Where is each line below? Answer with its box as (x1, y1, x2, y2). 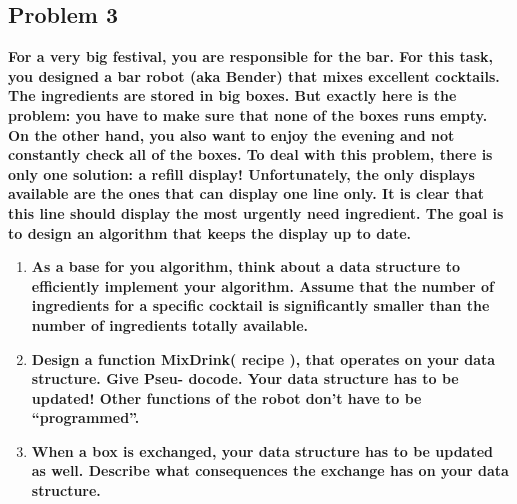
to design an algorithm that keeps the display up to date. (8, 222, 412, 243)
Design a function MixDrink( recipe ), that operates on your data (31, 348, 496, 369)
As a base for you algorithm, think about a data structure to (31, 256, 460, 277)
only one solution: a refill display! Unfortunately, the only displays (8, 163, 475, 184)
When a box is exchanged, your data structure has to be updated (31, 440, 493, 461)
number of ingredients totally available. (31, 314, 309, 335)
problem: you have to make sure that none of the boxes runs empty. (8, 104, 488, 125)
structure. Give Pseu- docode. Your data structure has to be (31, 368, 459, 389)
